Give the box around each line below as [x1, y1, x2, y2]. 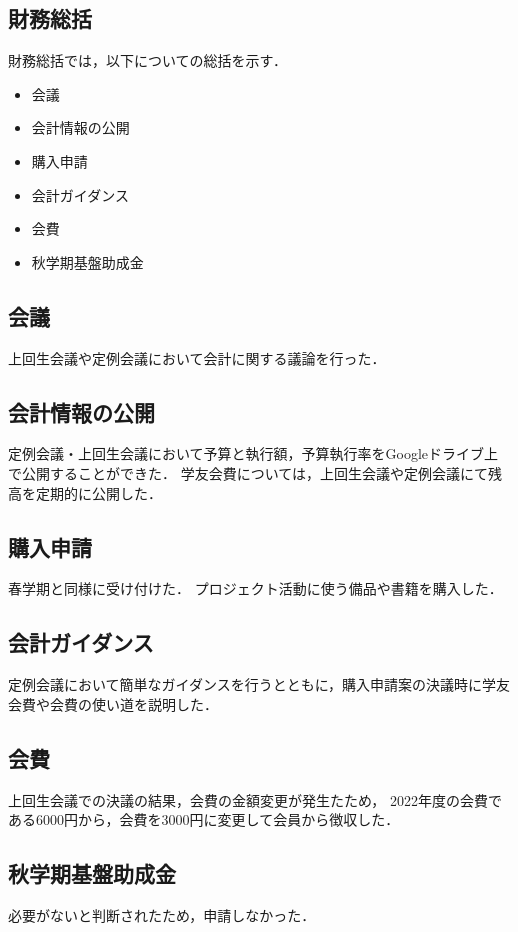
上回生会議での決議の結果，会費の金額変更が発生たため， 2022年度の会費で [8, 789, 502, 810]
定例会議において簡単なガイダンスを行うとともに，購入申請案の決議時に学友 [8, 674, 511, 695]
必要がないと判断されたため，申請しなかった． [8, 904, 316, 925]
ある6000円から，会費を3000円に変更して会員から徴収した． [8, 809, 400, 830]
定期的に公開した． [35, 482, 162, 503]
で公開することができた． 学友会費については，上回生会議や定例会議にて [8, 462, 488, 483]
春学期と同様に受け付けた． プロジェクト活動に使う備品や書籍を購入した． [8, 578, 503, 599]
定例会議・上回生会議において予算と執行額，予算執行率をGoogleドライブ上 [8, 443, 499, 464]
